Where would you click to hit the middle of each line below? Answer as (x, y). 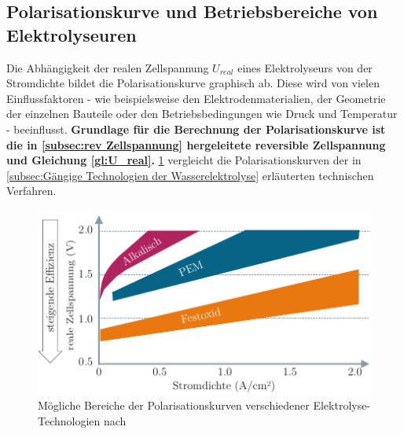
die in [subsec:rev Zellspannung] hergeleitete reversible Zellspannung (196, 144)
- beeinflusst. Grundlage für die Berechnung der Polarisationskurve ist (196, 129)
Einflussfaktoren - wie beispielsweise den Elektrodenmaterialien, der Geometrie (196, 98)
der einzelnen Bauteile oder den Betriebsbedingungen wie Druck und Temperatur (202, 114)
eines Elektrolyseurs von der (305, 67)
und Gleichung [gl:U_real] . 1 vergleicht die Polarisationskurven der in (184, 160)
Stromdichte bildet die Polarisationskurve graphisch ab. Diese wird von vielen (193, 83)
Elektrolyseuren (72, 34)
